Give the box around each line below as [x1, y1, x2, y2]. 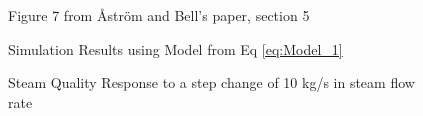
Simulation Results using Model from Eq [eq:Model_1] [8, 38, 343, 59]
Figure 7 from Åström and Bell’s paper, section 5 [8, 5, 310, 25]
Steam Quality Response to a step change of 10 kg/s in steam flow [8, 72, 415, 93]
